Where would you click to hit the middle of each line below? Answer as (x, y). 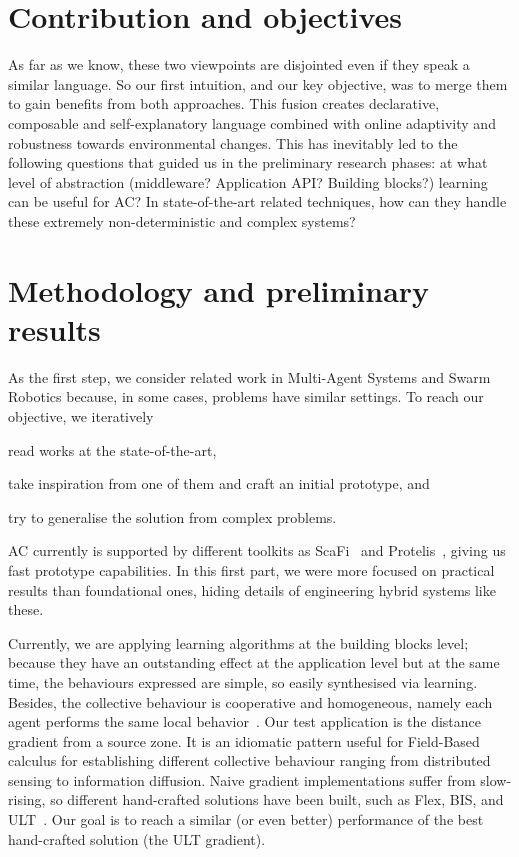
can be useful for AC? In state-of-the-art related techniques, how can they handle (257, 201)
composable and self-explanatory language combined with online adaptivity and (252, 122)
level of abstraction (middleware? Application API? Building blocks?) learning (248, 181)
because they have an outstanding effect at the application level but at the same (254, 662)
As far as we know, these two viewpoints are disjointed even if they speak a (239, 64)
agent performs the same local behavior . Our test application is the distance (245, 721)
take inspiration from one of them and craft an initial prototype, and (219, 483)
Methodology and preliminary (219, 289)
